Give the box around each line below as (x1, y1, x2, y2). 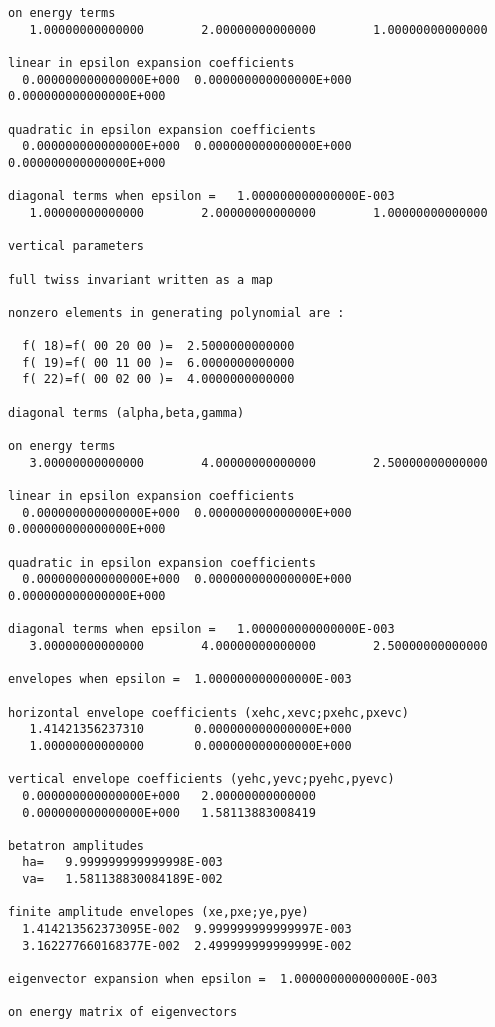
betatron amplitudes (8, 838, 145, 853)
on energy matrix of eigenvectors (8, 1005, 238, 1020)
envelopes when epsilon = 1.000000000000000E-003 (8, 672, 352, 687)
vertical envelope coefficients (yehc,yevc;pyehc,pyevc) (8, 772, 395, 787)
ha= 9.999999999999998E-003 (22, 855, 223, 870)
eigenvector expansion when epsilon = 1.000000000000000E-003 (8, 972, 438, 987)
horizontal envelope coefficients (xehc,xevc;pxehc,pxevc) (8, 705, 409, 720)
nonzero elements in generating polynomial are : (8, 305, 345, 320)
